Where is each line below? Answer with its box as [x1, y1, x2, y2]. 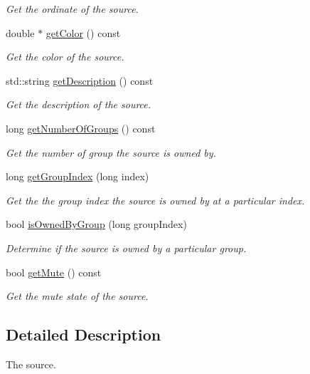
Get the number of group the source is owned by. [6, 145, 216, 160]
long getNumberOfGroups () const [6, 120, 156, 135]
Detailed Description [6, 323, 161, 346]
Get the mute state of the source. [6, 289, 149, 303]
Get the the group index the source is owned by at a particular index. [6, 192, 305, 207]
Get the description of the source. [6, 97, 151, 112]
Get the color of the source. [6, 49, 124, 64]
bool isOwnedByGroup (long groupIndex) [6, 217, 187, 232]
